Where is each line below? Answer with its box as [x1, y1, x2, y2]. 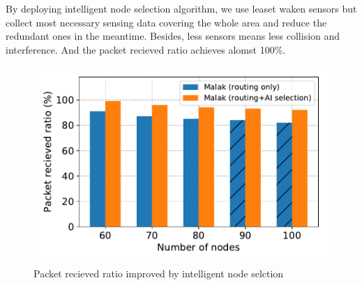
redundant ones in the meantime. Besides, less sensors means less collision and [6, 29, 340, 43]
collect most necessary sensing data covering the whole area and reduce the [6, 15, 327, 29]
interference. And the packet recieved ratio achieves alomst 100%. [6, 42, 286, 56]
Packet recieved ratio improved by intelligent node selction [33, 265, 284, 280]
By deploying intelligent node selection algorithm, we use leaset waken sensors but [6, 1, 357, 15]
